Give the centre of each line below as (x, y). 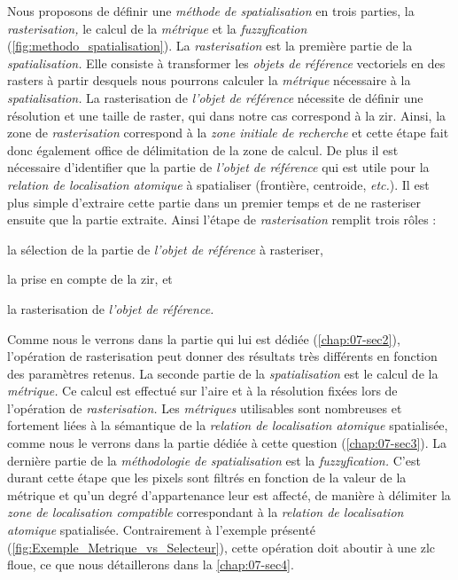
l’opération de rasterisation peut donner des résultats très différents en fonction (222, 356)
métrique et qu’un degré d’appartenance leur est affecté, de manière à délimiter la (229, 494)
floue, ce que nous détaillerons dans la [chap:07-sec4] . (151, 564)
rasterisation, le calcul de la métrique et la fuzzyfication (157, 28)
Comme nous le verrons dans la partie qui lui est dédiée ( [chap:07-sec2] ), (204, 338)
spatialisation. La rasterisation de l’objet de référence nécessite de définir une (215, 97)
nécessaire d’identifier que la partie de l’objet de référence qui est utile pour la (218, 167)
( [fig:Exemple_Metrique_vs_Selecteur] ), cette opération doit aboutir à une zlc (221, 547)
